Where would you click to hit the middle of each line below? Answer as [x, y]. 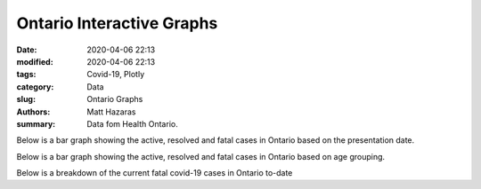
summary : [36, 123]
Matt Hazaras [111, 112]
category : [35, 87]
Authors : [33, 112]
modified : [35, 61]
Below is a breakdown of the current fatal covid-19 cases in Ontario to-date [155, 173]
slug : [26, 99]
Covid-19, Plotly [116, 75]
